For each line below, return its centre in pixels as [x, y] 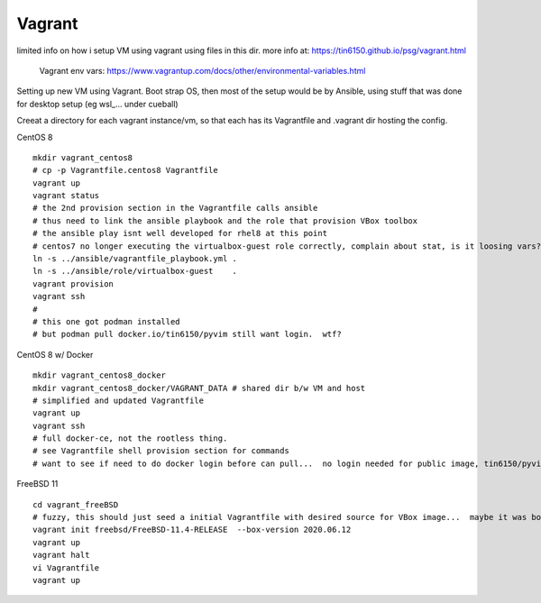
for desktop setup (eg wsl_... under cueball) [98, 104]
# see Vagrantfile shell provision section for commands [161, 451]
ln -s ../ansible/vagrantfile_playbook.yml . [135, 259]
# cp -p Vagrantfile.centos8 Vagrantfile [125, 170]
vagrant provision [73, 283]
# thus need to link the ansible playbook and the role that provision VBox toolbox [225, 220]
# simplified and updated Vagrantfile [119, 400]
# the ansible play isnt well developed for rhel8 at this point [180, 233]
